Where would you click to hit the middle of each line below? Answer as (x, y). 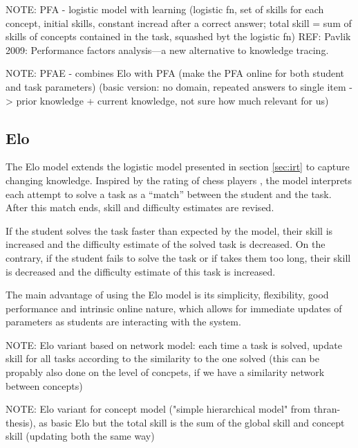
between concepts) (44, 385)
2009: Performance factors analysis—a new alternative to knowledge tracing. (167, 50)
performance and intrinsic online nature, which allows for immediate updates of (174, 308)
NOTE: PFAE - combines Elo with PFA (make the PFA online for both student (175, 73)
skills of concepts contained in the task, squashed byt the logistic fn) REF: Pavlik (178, 36)
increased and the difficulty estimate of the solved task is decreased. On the (166, 244)
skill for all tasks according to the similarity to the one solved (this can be (163, 358)
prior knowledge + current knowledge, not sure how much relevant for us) (172, 100)
